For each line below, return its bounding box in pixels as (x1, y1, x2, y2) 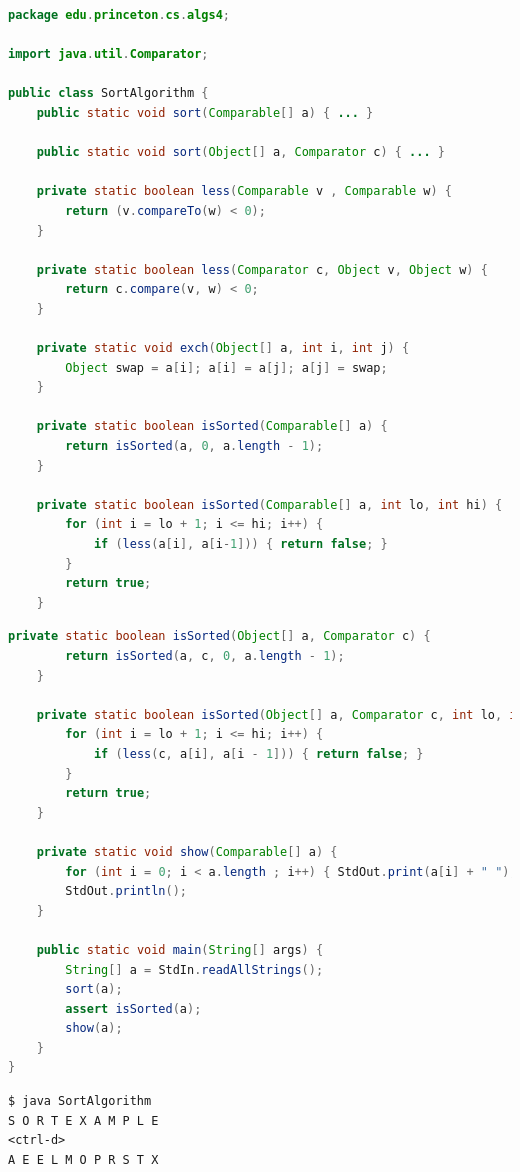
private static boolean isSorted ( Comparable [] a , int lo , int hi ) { (36, 497, 503, 512)
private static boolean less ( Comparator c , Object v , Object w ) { (36, 262, 488, 277)
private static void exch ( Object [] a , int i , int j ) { (36, 341, 410, 356)
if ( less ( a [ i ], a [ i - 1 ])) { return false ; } (93, 537, 388, 552)
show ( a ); (65, 1021, 123, 1036)
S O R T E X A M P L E (8, 1113, 159, 1128)
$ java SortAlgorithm (8, 1094, 152, 1109)
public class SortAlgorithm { (8, 86, 209, 101)
